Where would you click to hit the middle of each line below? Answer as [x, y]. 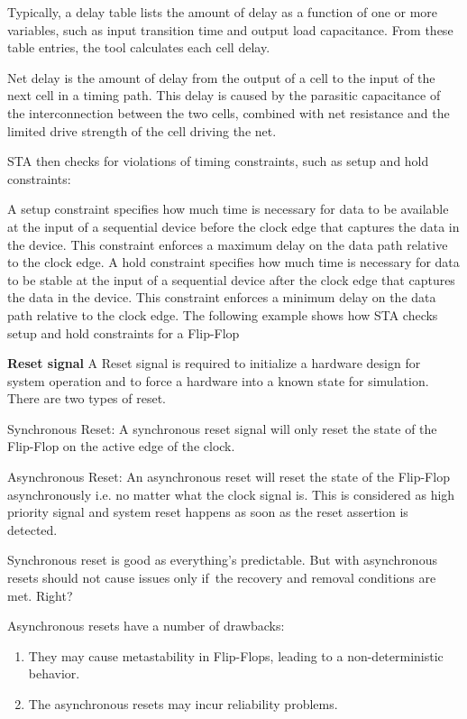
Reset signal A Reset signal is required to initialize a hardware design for [214, 363]
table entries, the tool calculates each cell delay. [139, 47]
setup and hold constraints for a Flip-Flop [124, 332]
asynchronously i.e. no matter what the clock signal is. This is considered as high [231, 494]
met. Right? [40, 595]
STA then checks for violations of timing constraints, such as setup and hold [218, 161]
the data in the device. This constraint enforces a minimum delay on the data [222, 297]
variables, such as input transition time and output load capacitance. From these [230, 29]
